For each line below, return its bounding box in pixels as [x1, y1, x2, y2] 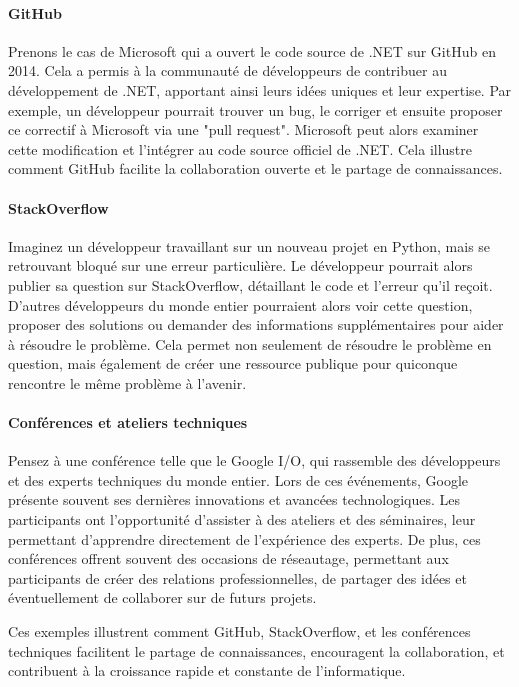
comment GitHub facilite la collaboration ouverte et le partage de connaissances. [8, 158, 503, 179]
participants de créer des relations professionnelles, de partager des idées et [8, 567, 467, 588]
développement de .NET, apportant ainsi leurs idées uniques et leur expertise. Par [8, 79, 512, 100]
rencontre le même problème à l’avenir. [8, 372, 247, 393]
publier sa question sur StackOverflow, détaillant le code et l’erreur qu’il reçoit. [8, 274, 493, 295]
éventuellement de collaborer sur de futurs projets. [8, 587, 317, 608]
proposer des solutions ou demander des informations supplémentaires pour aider [8, 314, 504, 335]
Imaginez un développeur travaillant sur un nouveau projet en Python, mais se [8, 235, 491, 256]
